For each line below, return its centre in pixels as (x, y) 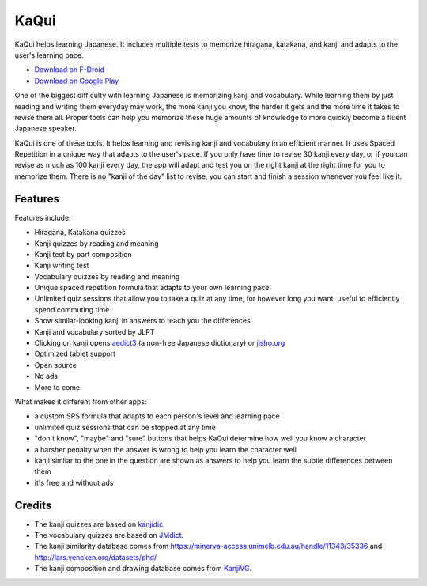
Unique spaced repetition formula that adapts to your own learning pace (152, 288)
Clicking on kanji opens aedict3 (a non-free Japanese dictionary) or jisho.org (160, 343)
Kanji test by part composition (83, 254)
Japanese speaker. (45, 129)
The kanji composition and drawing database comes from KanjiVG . (143, 569)
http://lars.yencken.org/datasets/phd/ (96, 557)
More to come (57, 387)
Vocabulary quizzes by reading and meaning (107, 276)
